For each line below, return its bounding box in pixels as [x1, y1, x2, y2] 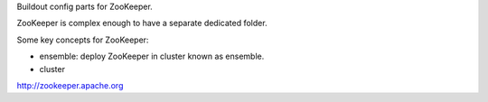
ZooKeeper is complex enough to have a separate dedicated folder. [16, 18, 267, 29]
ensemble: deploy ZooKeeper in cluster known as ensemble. [39, 51, 265, 62]
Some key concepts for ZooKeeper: [16, 34, 149, 45]
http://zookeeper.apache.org [16, 79, 124, 90]
